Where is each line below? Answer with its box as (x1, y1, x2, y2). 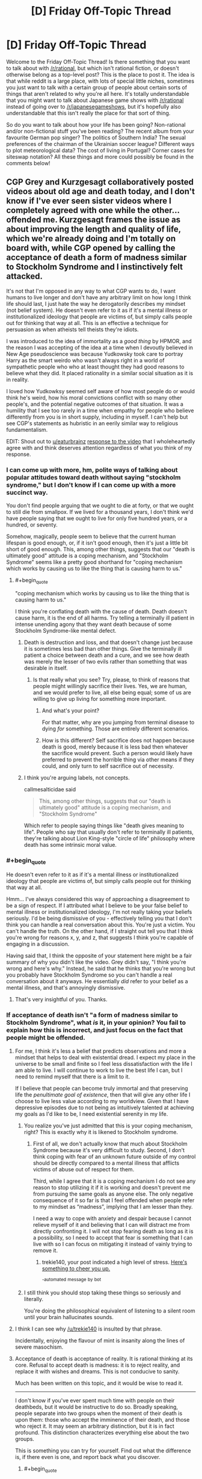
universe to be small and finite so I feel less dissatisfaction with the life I (14, 1060, 192, 1067)
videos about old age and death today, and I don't (6, 186, 195, 197)
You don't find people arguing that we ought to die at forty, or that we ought (6, 502, 194, 509)
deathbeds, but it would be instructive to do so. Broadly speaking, (14, 1404, 179, 1411)
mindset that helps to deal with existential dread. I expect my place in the (14, 1054, 196, 1061)
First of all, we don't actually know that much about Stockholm (32, 1140, 188, 1147)
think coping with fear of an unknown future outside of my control (32, 1153, 196, 1160)
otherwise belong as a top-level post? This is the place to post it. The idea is (6, 71, 195, 78)
